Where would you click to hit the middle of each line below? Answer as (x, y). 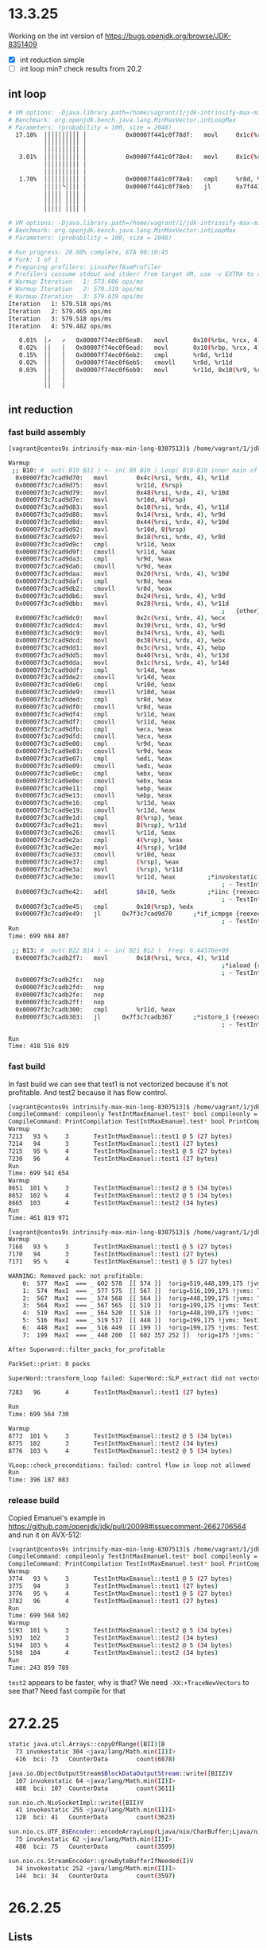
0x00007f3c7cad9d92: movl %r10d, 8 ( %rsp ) (101, 530)
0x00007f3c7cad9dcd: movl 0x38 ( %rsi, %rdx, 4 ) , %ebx (120, 641)
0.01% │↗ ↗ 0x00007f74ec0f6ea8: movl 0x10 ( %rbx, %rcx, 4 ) (140, 340)
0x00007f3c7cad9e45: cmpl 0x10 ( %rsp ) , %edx (104, 907)
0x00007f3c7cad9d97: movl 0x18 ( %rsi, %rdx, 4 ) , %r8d (120, 537)
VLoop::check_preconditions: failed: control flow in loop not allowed (129, 1465)
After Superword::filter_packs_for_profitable (87, 1349)
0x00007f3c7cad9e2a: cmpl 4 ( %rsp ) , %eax (99, 840)
